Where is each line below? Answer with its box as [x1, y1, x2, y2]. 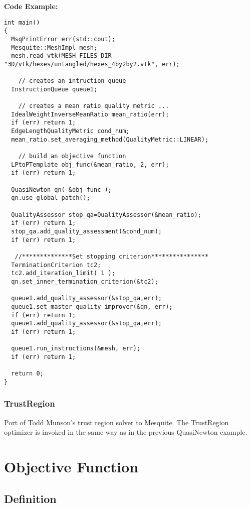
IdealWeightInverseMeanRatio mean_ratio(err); [11, 110, 169, 118]
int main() [4, 19, 40, 26]
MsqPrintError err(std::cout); [11, 35, 115, 43]
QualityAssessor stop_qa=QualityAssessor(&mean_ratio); [11, 211, 201, 218]
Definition [4, 490, 57, 506]
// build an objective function [18, 153, 126, 160]
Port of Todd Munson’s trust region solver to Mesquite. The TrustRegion [4, 417, 229, 427]
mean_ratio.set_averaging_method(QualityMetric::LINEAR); [11, 136, 209, 143]
